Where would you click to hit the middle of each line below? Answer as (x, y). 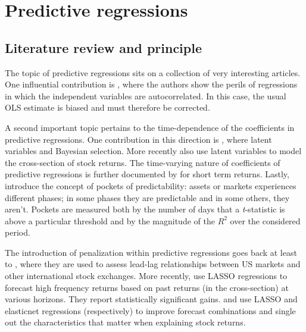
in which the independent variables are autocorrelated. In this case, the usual (146, 95)
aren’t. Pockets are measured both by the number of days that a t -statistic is (145, 209)
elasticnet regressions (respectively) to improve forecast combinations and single (150, 310)
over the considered (265, 220)
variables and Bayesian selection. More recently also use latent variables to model (153, 151)
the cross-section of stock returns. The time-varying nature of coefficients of (143, 162)
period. (18, 232)
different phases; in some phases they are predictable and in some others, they (147, 197)
